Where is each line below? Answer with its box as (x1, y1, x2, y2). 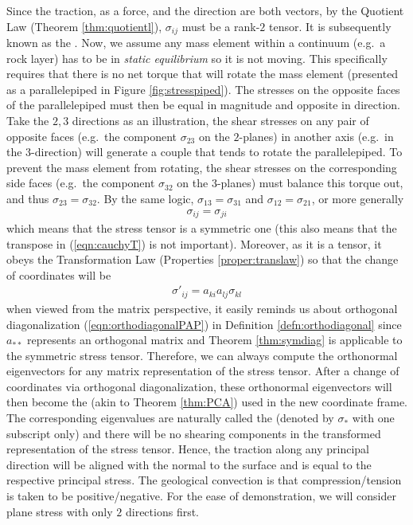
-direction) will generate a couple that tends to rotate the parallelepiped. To (31, 143, 403, 160)
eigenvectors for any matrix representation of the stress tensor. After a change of (6, 362, 399, 379)
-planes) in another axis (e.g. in (239, 127, 394, 144)
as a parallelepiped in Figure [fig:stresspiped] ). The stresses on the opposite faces (6, 80, 400, 97)
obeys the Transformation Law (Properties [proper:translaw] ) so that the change (6, 251, 399, 268)
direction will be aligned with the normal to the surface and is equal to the (6, 456, 372, 472)
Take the (6, 112, 49, 129)
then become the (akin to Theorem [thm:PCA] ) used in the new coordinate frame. (6, 394, 408, 410)
